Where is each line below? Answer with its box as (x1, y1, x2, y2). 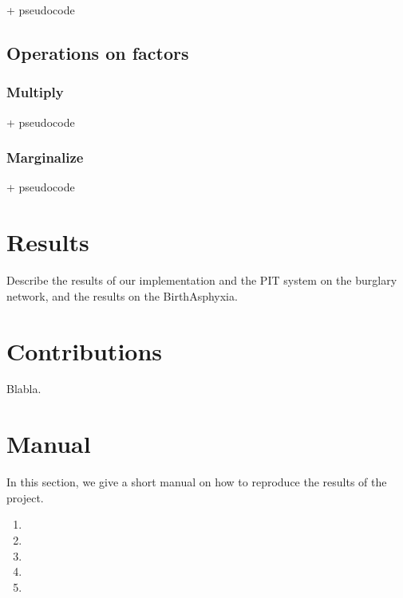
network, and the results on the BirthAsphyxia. (6, 287, 238, 304)
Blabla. (6, 380, 41, 397)
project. (6, 489, 44, 506)
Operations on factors (6, 40, 189, 65)
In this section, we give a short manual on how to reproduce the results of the (6, 474, 387, 490)
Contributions (6, 334, 163, 367)
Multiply (6, 82, 64, 102)
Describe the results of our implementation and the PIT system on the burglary (6, 272, 397, 289)
